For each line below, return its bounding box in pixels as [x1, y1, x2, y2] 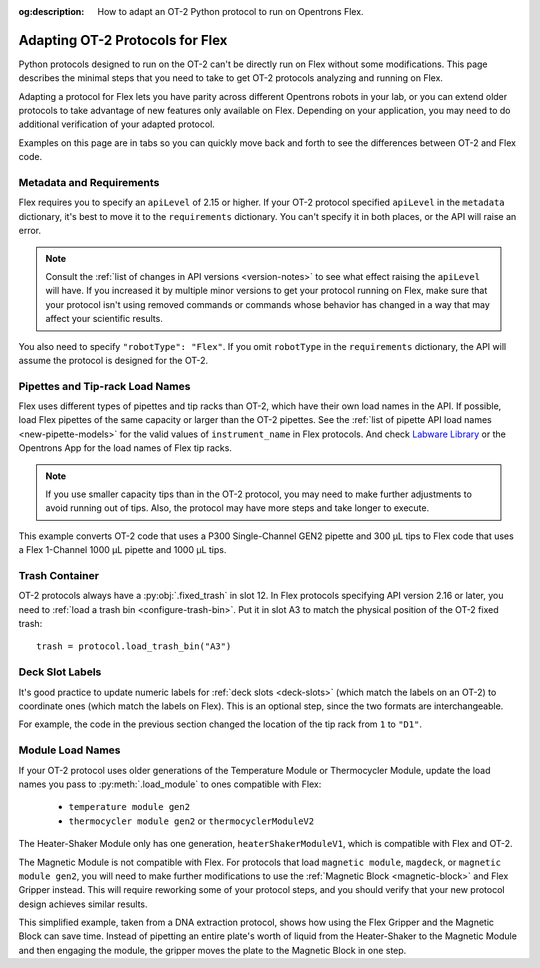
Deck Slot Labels [18, 665, 102, 679]
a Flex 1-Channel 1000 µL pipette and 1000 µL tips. [18, 544, 227, 556]
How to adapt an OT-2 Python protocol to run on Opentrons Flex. [97, 6, 364, 17]
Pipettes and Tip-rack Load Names [18, 379, 191, 393]
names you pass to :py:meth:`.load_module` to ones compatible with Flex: [18, 778, 322, 790]
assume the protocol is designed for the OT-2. [18, 354, 209, 366]
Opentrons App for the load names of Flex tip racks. [18, 442, 232, 454]
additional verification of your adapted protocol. [18, 118, 215, 130]
